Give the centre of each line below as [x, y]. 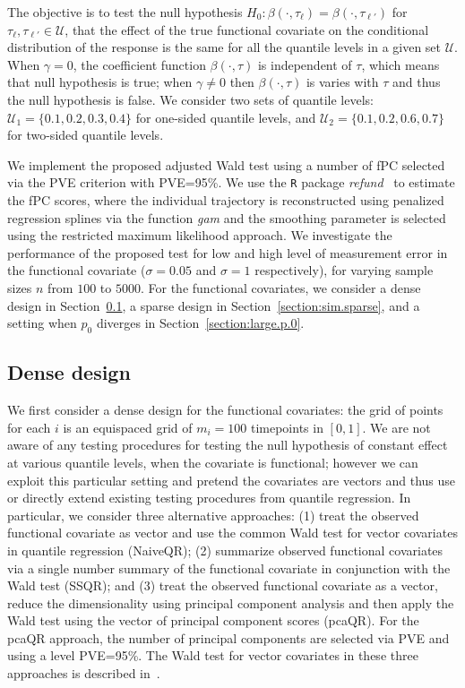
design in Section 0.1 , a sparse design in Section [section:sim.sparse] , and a [214, 305]
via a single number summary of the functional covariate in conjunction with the [229, 568]
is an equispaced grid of [128, 427]
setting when [42, 323]
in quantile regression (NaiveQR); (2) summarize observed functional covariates [225, 550]
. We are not [396, 427]
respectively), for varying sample [344, 270]
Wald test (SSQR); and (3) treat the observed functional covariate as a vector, [223, 585]
